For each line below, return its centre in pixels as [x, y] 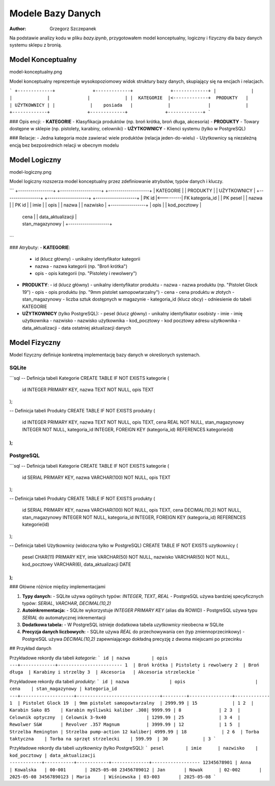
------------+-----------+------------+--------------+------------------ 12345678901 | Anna [130, 762]
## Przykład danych [31, 649]
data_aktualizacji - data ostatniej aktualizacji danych [77, 328]
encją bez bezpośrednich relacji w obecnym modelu [64, 145]
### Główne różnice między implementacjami [57, 587]
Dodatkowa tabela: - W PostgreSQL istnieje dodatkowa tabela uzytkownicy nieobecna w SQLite [123, 625]
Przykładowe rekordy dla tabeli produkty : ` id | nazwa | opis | [134, 681]
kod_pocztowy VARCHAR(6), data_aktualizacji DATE [77, 564]
